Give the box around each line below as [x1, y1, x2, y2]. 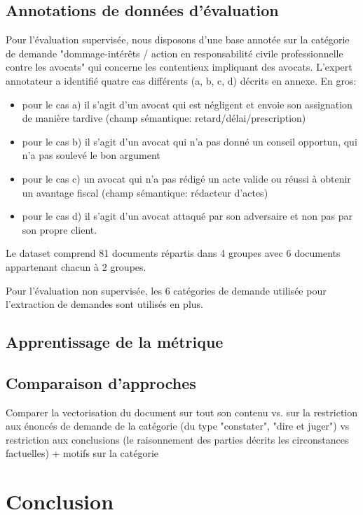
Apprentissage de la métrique [6, 331, 224, 353]
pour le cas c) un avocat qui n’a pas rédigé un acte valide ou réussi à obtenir [22, 171, 351, 185]
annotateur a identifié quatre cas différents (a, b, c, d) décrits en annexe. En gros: [6, 73, 357, 87]
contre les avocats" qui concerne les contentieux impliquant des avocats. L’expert [6, 59, 352, 74]
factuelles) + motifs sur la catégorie [6, 446, 159, 460]
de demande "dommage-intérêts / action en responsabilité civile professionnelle [6, 45, 343, 60]
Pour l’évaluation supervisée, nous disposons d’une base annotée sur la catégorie [6, 32, 350, 47]
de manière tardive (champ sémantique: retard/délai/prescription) [22, 111, 306, 125]
